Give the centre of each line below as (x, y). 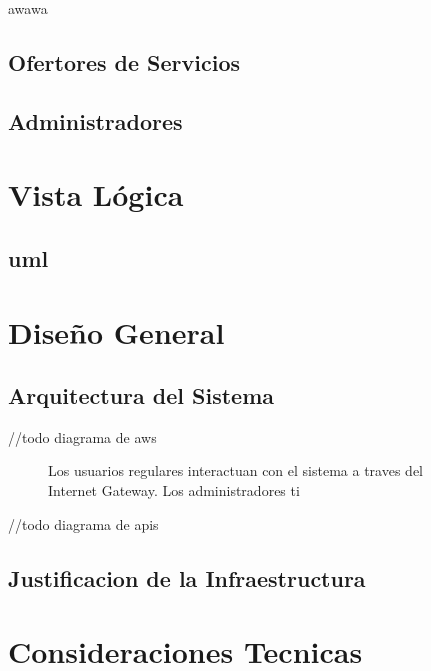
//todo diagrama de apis (83, 523)
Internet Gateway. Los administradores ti (174, 490)
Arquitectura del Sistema (141, 395)
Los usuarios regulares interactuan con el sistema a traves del (235, 470)
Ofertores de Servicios (124, 61)
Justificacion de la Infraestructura (187, 577)
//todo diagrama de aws (82, 436)
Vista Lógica (96, 194)
